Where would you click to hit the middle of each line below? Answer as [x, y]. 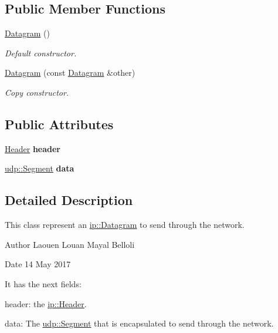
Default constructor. [41, 53]
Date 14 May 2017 [38, 264]
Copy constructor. [37, 92]
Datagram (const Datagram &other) [70, 73]
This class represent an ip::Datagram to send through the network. [125, 225]
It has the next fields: [43, 283]
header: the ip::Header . [46, 303]
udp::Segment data [40, 168]
